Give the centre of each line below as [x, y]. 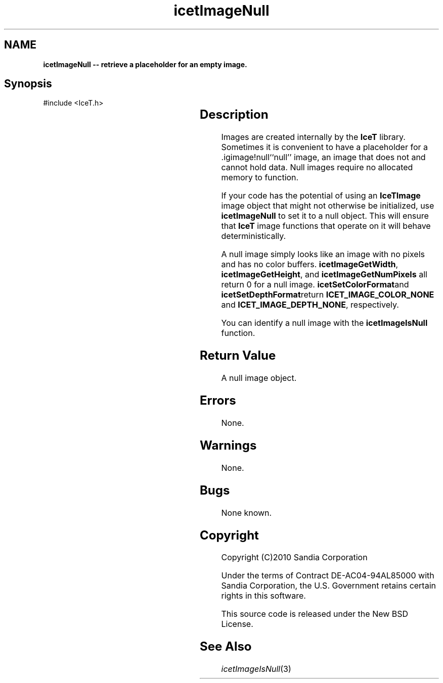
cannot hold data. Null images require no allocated [317, 167]
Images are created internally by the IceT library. [313, 137]
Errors [218, 401]
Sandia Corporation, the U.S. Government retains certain [328, 586]
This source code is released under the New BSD [315, 614]
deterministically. [254, 236]
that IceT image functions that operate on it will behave [326, 226]
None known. [247, 513]
